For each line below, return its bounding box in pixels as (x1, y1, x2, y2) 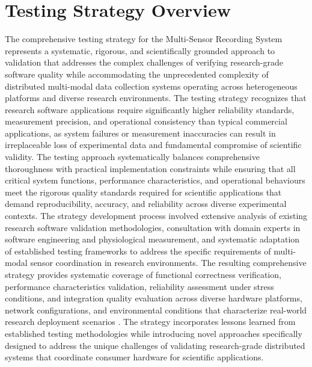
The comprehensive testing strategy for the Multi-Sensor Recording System (5, 32, 283, 45)
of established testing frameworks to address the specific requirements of (5, 244, 271, 257)
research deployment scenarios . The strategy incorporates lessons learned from (5, 315, 296, 328)
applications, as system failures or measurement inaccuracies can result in (5, 126, 276, 139)
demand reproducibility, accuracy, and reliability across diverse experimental (5, 197, 287, 210)
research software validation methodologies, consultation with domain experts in (5, 221, 301, 233)
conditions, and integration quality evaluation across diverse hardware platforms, (5, 292, 302, 304)
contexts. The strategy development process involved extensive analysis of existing (5, 209, 308, 222)
